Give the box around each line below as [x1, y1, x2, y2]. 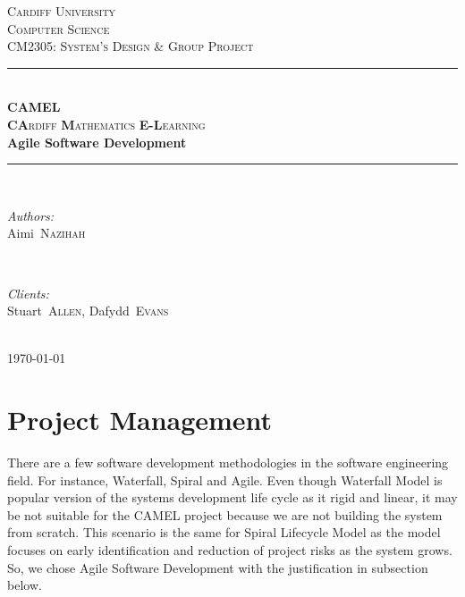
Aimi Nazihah [7, 223, 86, 242]
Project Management [7, 401, 273, 438]
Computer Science [7, 19, 110, 38]
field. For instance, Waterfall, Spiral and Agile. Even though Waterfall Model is [7, 470, 443, 489]
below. [7, 576, 42, 594]
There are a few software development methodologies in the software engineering [7, 453, 449, 472]
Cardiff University [7, 2, 116, 20]
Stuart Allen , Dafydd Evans [7, 301, 169, 320]
